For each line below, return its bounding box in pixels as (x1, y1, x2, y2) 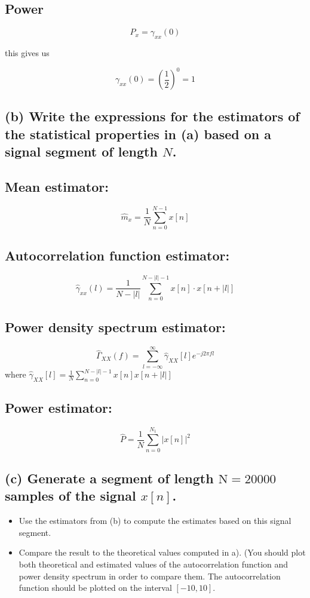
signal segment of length (5, 142, 158, 161)
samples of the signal (5, 486, 136, 505)
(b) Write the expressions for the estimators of (5, 107, 300, 125)
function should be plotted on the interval (19, 581, 172, 594)
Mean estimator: (5, 177, 109, 196)
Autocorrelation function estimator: (5, 246, 230, 265)
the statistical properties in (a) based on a (5, 124, 271, 143)
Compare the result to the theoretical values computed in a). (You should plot (19, 546, 306, 559)
